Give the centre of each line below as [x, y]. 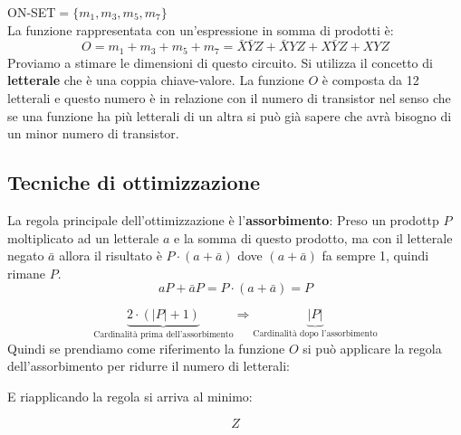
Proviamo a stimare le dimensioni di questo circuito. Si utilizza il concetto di [220, 62]
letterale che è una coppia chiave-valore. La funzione [156, 80]
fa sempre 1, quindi [375, 255]
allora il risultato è [110, 255]
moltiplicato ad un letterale [83, 237]
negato [26, 255]
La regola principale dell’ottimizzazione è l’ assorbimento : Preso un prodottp [223, 220]
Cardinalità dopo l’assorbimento [315, 334]
